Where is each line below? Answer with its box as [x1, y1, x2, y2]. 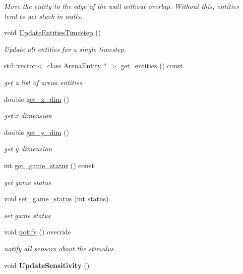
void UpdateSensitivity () [4, 260, 90, 270]
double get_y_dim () [4, 127, 69, 137]
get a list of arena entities [4, 77, 82, 87]
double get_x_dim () [4, 93, 69, 104]
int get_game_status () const [4, 160, 94, 170]
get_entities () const [121, 60, 183, 71]
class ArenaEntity [47, 60, 101, 71]
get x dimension [4, 110, 52, 121]
